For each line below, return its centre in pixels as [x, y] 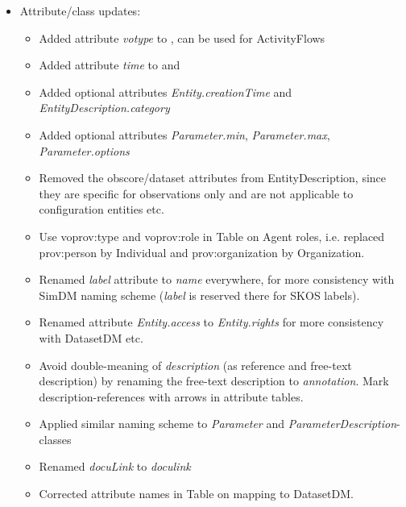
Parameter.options [84, 150]
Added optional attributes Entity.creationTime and [166, 91]
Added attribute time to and [110, 65]
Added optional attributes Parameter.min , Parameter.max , [184, 134]
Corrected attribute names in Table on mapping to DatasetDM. [196, 494]
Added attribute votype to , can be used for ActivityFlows [182, 37]
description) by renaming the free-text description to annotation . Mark [214, 381]
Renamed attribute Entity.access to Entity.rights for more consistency [211, 322]
